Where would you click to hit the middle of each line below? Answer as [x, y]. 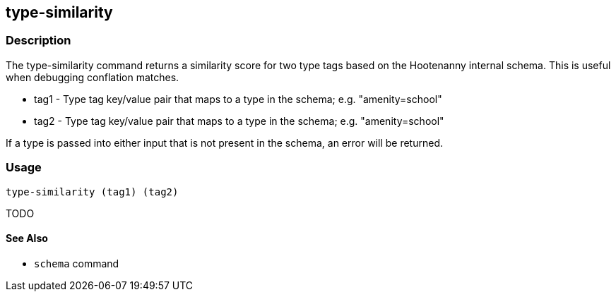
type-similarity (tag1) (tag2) [92, 192]
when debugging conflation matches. [93, 77]
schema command [77, 263]
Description [38, 41]
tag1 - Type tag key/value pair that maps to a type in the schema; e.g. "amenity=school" [238, 99]
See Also [27, 238]
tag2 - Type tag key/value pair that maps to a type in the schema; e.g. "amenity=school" [239, 121]
